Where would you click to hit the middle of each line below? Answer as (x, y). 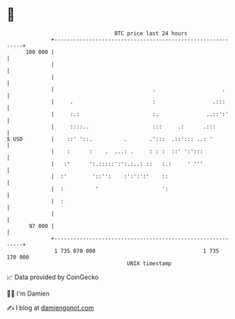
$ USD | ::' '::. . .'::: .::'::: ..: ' (110, 139)
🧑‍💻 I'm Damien (28, 293)
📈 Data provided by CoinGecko (53, 277)
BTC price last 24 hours (151, 33)
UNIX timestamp (149, 263)
